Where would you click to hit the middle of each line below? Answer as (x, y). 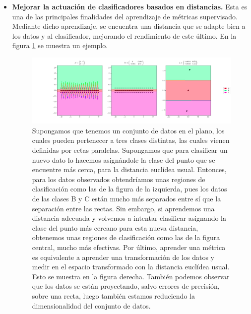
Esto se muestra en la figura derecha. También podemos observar (131, 276)
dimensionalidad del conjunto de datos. (91, 305)
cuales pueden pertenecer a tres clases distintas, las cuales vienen (131, 140)
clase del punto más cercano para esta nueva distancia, (115, 227)
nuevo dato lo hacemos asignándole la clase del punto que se (124, 159)
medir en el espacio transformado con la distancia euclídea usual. (131, 267)
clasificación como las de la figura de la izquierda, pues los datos (129, 189)
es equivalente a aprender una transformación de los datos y (123, 257)
